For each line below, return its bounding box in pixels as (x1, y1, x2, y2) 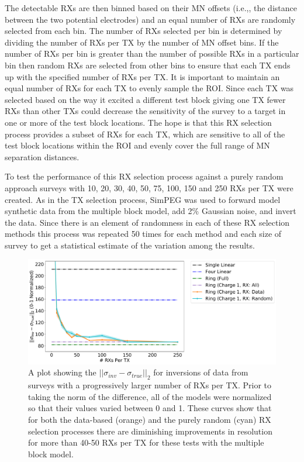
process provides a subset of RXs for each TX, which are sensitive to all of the (5, 127, 285, 140)
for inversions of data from (153, 366, 248, 378)
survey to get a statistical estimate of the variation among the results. (5, 239, 255, 251)
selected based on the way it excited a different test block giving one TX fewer (5, 93, 286, 105)
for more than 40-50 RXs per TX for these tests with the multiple (28, 436, 264, 449)
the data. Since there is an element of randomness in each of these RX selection (5, 216, 290, 228)
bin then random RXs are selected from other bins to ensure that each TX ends (5, 58, 291, 71)
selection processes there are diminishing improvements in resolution (28, 425, 272, 437)
